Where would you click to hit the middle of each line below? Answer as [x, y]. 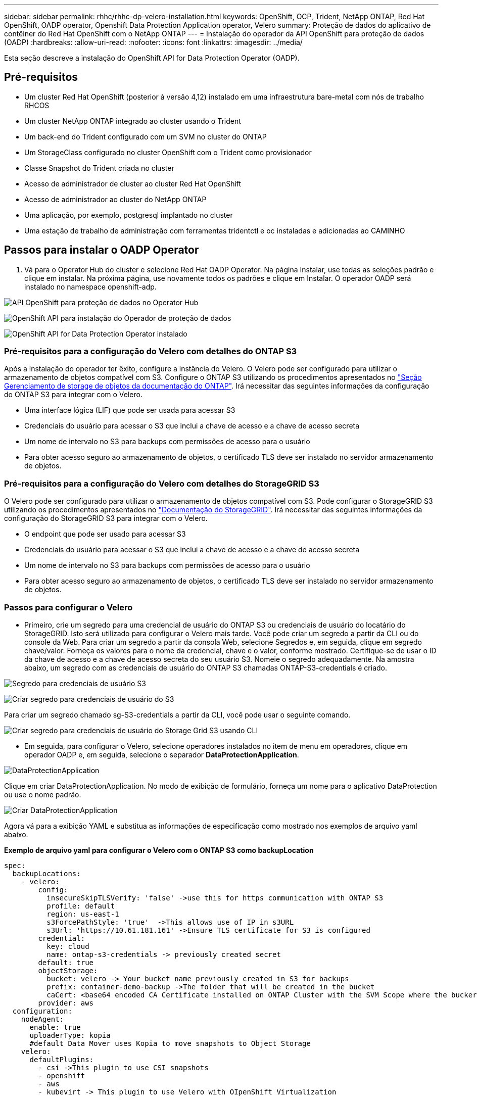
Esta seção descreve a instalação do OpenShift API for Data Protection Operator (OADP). [152, 58]
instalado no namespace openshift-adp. [90, 286]
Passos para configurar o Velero [68, 607]
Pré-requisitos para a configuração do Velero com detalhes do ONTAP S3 [151, 351]
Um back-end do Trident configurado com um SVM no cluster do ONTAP [146, 136]
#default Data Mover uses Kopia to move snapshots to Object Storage [170, 1043]
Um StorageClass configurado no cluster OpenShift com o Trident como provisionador [168, 152]
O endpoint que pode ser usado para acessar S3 [105, 534]
